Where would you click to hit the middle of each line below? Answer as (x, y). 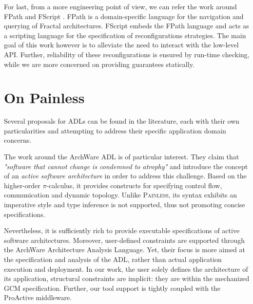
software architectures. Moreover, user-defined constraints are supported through (124, 240)
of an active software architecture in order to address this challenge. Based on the (125, 176)
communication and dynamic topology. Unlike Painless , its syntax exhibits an (121, 195)
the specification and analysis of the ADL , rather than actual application (113, 259)
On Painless (44, 98)
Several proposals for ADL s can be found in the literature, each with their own (122, 121)
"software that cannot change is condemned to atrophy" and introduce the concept (126, 166)
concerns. (18, 140)
